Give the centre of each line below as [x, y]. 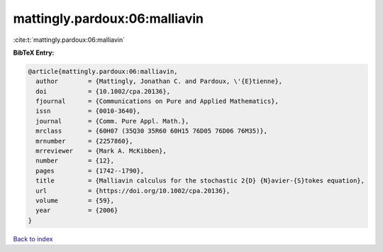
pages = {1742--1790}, [90, 171]
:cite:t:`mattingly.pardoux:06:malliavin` [69, 40]
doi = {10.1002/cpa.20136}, [103, 91]
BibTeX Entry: [34, 53]
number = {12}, [75, 161]
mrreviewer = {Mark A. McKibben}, [101, 151]
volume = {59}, [75, 201]
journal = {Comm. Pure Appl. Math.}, [112, 121]
